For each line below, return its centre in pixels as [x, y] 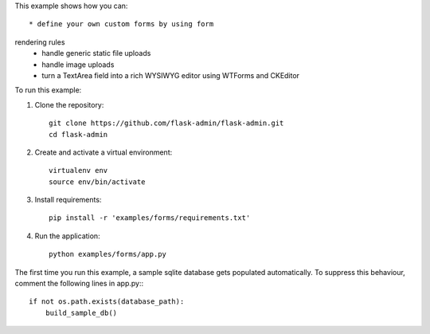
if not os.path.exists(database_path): [107, 302]
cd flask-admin [78, 134]
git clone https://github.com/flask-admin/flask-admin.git [166, 123]
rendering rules [40, 42]
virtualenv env [78, 171]
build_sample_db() [81, 312]
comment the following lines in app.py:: [79, 284]
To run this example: [48, 90]
